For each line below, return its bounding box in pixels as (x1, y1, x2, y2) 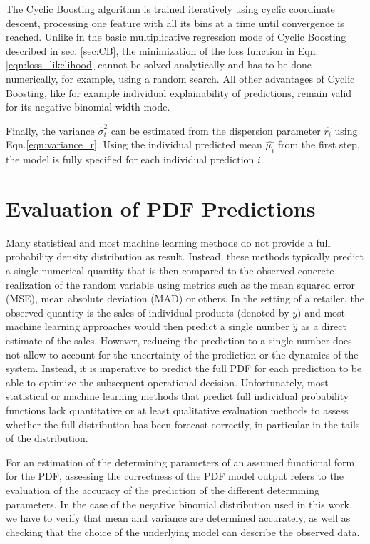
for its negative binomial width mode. (6, 99, 170, 114)
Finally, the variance (6, 123, 95, 138)
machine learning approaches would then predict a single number (6, 319, 289, 334)
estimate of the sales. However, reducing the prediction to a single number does (6, 333, 352, 348)
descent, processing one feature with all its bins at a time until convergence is (6, 15, 344, 30)
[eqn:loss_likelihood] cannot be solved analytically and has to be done (6, 57, 312, 72)
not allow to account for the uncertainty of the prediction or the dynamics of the (6, 347, 359, 361)
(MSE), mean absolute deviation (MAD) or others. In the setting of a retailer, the (6, 291, 364, 306)
